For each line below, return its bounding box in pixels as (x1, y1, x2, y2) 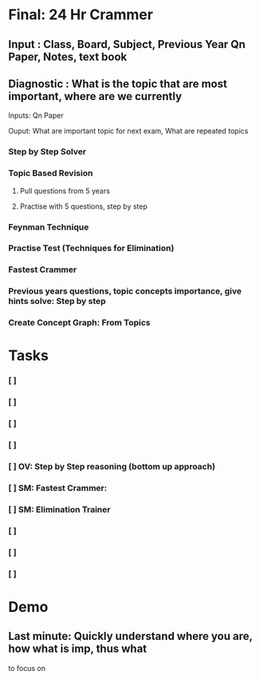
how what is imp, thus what (8, 642, 148, 656)
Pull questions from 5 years (19, 186, 110, 195)
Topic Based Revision (8, 168, 93, 179)
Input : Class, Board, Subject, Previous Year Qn (8, 38, 246, 51)
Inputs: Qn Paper (8, 110, 64, 121)
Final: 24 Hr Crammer (8, 6, 154, 24)
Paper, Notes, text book (8, 50, 128, 63)
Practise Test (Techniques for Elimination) (8, 242, 175, 254)
